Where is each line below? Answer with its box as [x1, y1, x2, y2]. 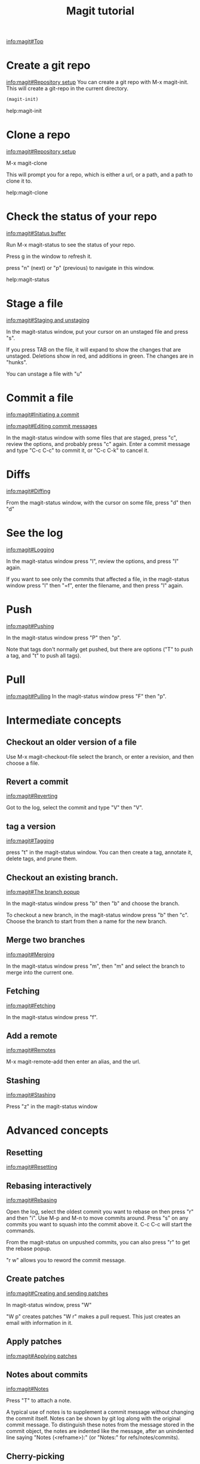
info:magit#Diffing [6, 487, 51, 494]
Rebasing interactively [6, 1180, 92, 1191]
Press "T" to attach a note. [6, 1397, 72, 1404]
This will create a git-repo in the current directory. [6, 85, 129, 92]
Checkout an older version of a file [6, 737, 137, 748]
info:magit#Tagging [6, 837, 54, 844]
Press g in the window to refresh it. [6, 253, 93, 260]
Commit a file [6, 391, 73, 404]
